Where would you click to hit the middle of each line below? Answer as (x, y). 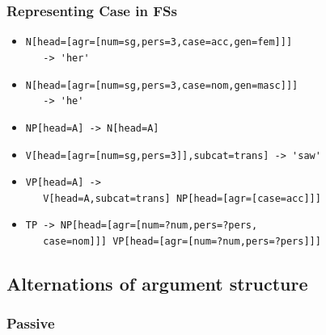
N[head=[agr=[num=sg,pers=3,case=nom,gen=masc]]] (162, 85)
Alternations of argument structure (157, 284)
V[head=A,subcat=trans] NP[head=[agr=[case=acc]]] (182, 198)
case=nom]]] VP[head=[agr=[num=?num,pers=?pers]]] (182, 242)
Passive (31, 323)
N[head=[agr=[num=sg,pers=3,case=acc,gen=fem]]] (159, 42)
